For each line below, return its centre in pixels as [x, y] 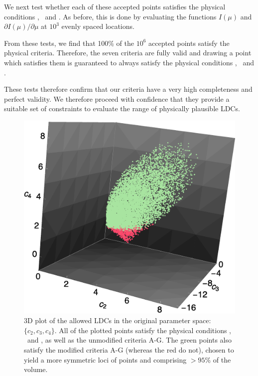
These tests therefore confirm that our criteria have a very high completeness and [128, 89]
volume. [36, 369]
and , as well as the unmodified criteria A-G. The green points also [129, 340]
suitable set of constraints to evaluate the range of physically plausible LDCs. [122, 108]
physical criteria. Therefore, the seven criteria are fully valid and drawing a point [128, 53]
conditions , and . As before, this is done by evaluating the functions [110, 16]
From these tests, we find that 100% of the [69, 43]
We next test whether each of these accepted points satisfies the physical [115, 6]
